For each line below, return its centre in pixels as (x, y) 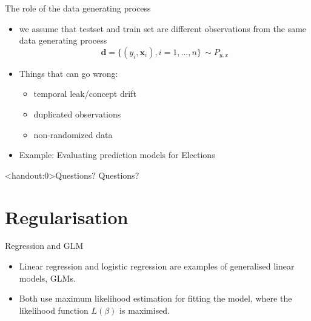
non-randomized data (73, 134)
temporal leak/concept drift (85, 94)
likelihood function (54, 310)
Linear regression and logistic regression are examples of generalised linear (157, 266)
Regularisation (67, 217)
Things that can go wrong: (69, 73)
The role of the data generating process (78, 8)
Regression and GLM (44, 246)
